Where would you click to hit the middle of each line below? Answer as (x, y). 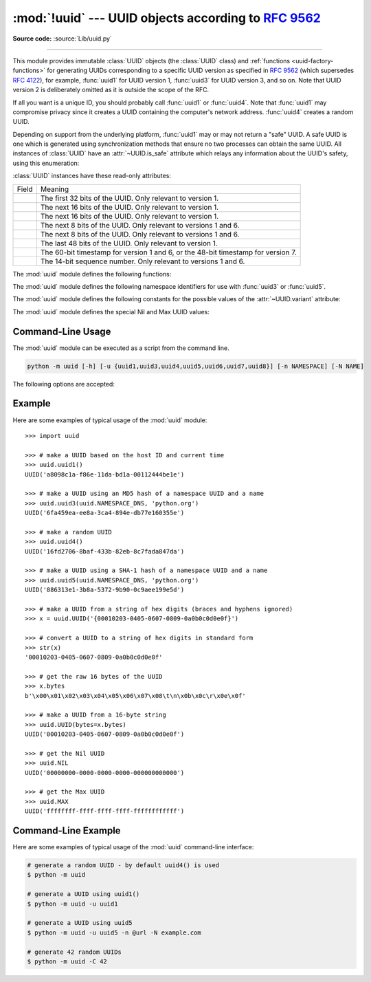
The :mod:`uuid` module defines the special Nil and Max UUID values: (111, 312)
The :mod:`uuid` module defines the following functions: (92, 274)
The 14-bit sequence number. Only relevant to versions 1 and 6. (143, 261)
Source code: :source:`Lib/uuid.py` (63, 39)
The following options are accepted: (64, 384)
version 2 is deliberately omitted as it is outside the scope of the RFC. (111, 90)
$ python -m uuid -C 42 (67, 962)
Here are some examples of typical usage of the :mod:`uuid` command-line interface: (133, 847)
